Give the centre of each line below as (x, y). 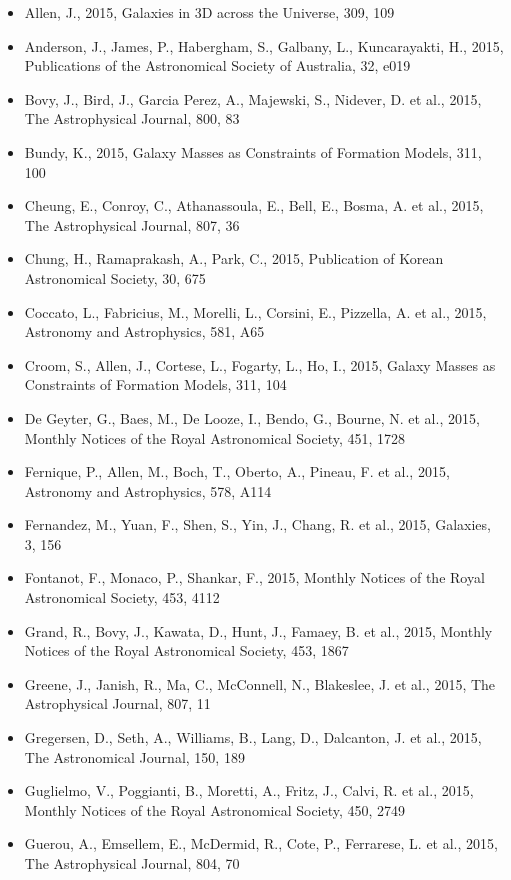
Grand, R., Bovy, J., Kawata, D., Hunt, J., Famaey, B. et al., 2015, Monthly (258, 630)
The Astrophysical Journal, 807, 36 (132, 224)
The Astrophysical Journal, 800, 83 (132, 118)
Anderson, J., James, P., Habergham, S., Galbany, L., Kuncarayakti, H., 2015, (264, 45)
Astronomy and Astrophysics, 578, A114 (148, 490)
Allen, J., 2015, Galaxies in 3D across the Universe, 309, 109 (209, 12)
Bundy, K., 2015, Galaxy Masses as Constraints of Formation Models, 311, (253, 151)
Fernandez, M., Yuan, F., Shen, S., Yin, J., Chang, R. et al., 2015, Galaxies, (257, 524)
